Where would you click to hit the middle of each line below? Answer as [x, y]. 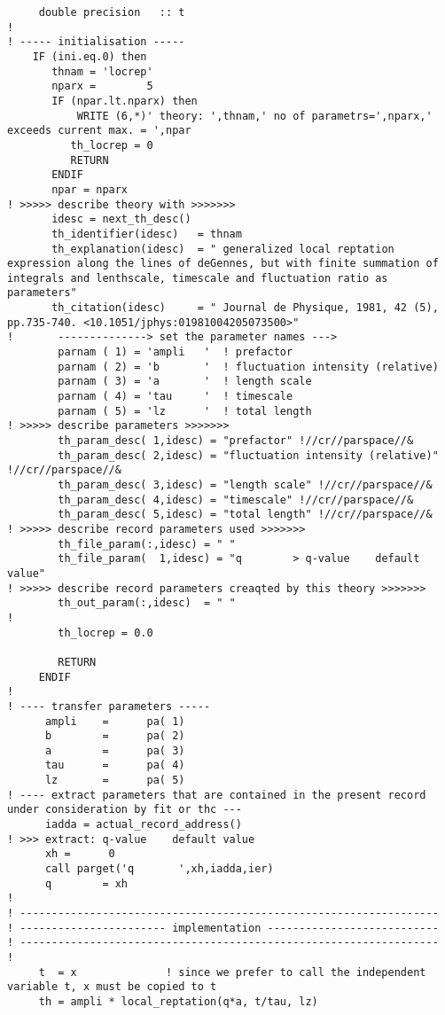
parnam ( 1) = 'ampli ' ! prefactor [176, 352]
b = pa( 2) [115, 736]
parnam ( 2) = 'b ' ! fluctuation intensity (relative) [248, 367]
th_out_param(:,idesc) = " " [147, 603]
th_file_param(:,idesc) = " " [147, 544]
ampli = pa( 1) [115, 721]
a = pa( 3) [115, 750]
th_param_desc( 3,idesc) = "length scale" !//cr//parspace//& [245, 485]
